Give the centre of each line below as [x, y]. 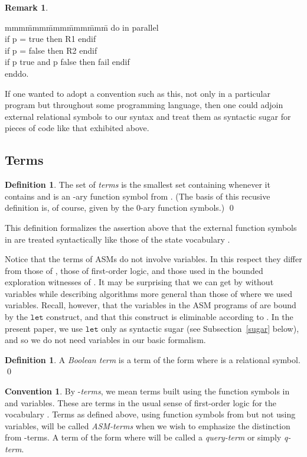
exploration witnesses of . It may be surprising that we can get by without [139, 282]
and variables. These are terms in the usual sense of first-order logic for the [141, 402]
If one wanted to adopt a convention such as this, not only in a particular [138, 93]
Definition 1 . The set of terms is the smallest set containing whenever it [138, 185]
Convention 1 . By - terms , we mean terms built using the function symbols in [147, 391]
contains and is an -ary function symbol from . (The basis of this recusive [138, 196]
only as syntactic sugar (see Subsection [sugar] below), [200, 328]
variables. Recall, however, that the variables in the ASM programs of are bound [151, 305]
